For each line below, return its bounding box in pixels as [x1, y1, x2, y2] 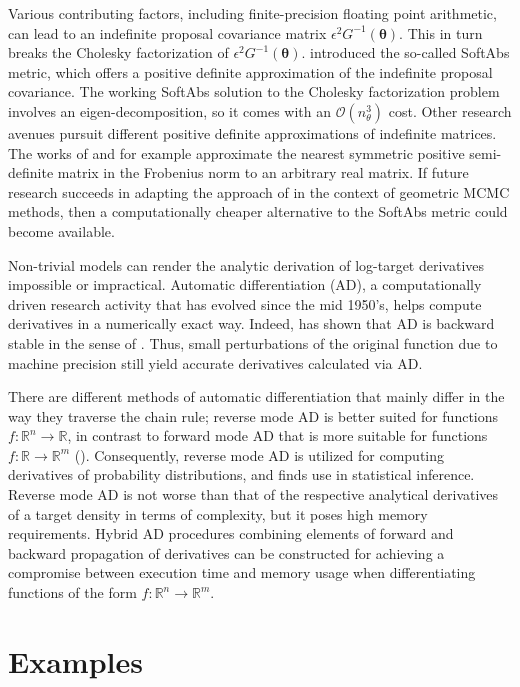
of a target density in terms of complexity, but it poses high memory [8, 503, 428, 524]
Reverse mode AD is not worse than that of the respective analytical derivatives [8, 484, 499, 505]
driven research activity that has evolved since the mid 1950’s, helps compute [8, 293, 482, 314]
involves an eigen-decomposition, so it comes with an [8, 100, 332, 121]
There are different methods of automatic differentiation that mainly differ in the [8, 386, 505, 407]
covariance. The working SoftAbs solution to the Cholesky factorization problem [8, 81, 500, 102]
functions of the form [8, 582, 137, 603]
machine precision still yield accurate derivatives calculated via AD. [8, 352, 423, 373]
